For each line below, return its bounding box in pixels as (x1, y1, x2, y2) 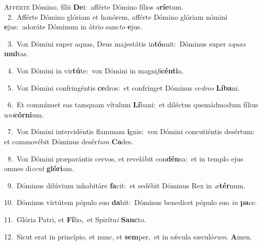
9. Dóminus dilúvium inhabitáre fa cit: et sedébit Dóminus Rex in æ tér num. (7, 180, 245, 190)
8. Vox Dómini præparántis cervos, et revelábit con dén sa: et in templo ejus (7, 153, 243, 164)
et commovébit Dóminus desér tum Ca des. (4, 136, 134, 146)
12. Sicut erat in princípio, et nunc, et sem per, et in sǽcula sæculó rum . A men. (4, 231, 252, 241)
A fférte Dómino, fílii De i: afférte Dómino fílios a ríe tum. (4, 2, 184, 12)
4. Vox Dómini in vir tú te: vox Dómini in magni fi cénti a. (7, 65, 184, 75)
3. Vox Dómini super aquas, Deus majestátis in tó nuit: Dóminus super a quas (7, 38, 246, 49)
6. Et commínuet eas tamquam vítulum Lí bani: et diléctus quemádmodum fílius (7, 99, 258, 110)
